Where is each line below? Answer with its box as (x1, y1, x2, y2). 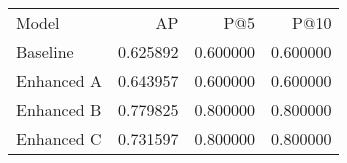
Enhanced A (16, 69, 103, 92)
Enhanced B (16, 98, 102, 121)
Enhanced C (16, 127, 102, 150)
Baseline (16, 40, 74, 63)
